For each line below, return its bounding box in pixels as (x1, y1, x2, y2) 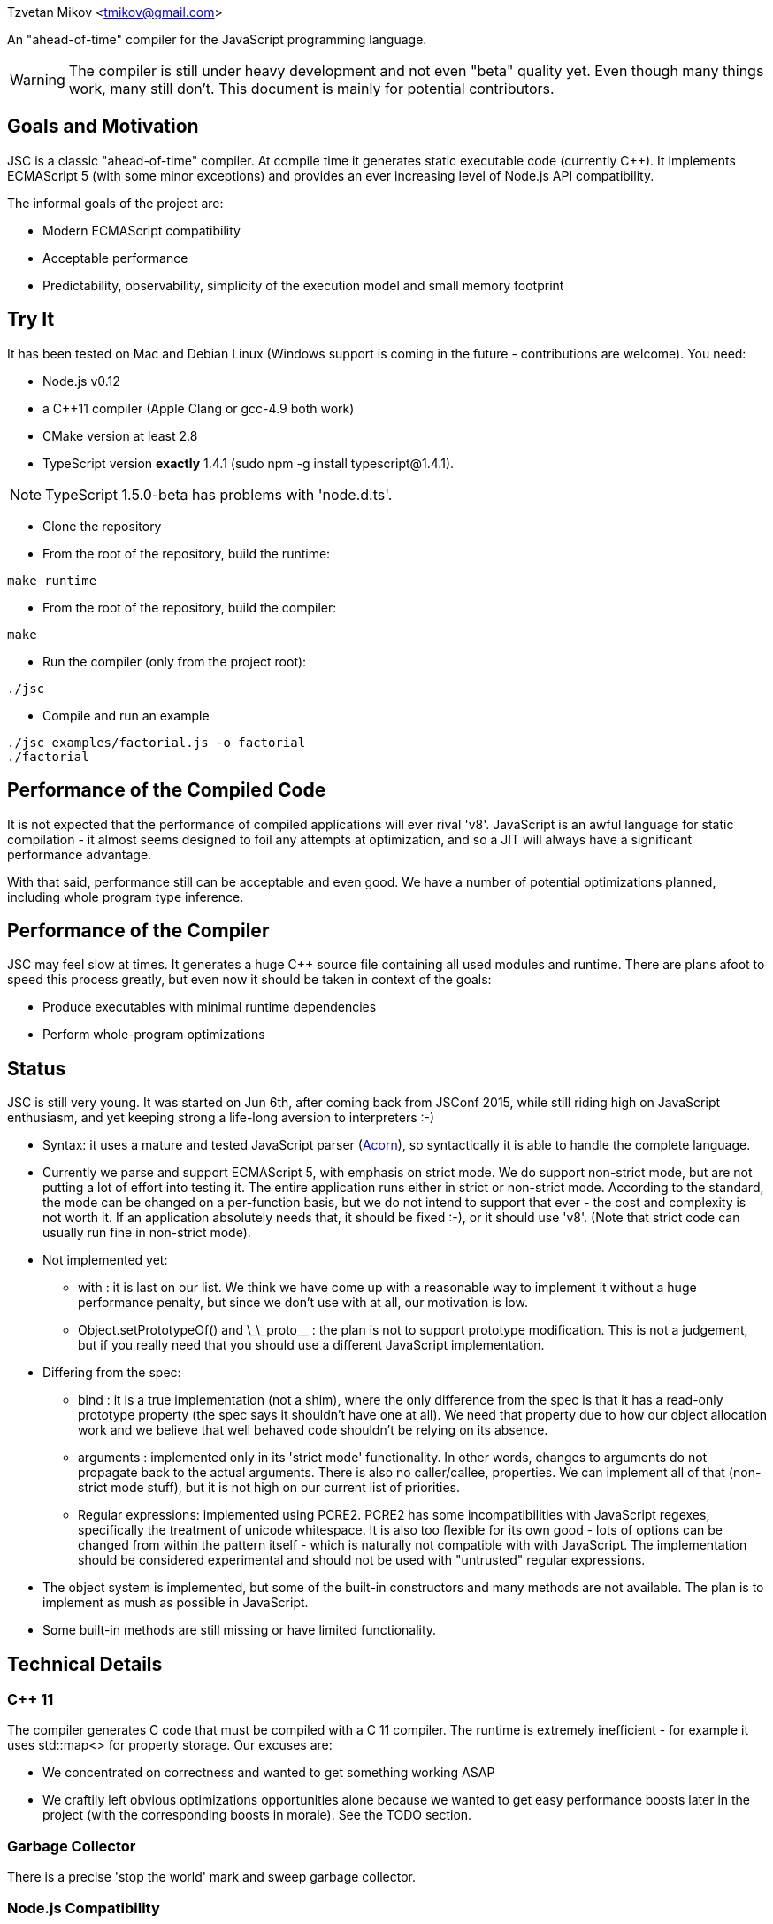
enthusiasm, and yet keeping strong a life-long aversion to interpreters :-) (7, 1110, 435, 1126)
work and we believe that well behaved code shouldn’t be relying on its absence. (78, 1422, 548, 1438)
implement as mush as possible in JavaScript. (42, 1595, 309, 1611)
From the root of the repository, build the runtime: (42, 545, 331, 561)
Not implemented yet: (42, 1252, 168, 1268)
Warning (10, 71, 65, 89)
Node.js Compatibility (7, 1898, 160, 1917)
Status (7, 1057, 66, 1080)
